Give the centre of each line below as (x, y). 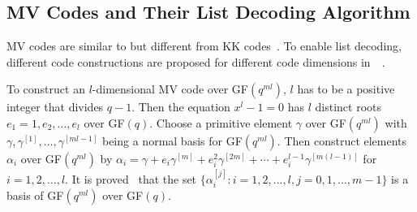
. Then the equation (181, 107)
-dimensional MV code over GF (170, 89)
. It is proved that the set (131, 178)
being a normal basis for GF (172, 140)
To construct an (46, 89)
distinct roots (348, 107)
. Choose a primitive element (221, 122)
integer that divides (55, 107)
